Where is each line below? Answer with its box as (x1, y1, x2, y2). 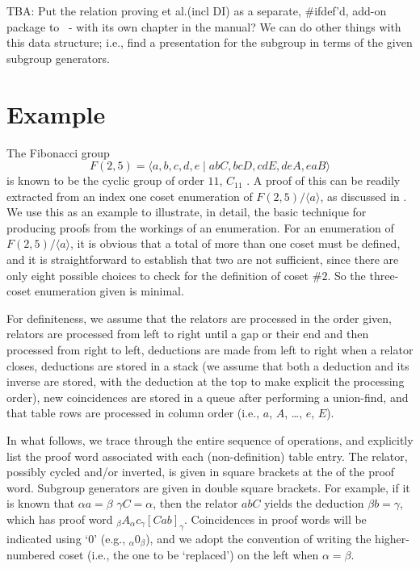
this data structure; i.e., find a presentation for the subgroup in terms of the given (6, 34, 413, 51)
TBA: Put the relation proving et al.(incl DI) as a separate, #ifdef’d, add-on (6, 2, 387, 19)
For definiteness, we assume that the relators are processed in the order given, (6, 309, 392, 326)
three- (369, 266, 399, 283)
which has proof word (6, 510, 113, 527)
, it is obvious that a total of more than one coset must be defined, (70, 235, 401, 252)
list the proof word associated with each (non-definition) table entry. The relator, (6, 447, 408, 464)
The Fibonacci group (6, 144, 110, 161)
